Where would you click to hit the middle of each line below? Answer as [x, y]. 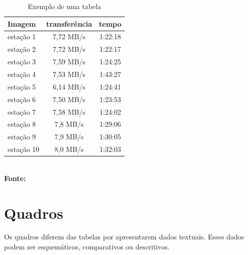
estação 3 [22, 62]
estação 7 [22, 111]
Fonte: [15, 178]
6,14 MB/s [69, 86]
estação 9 [22, 137]
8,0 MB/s [69, 149]
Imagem [22, 23]
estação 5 [22, 86]
